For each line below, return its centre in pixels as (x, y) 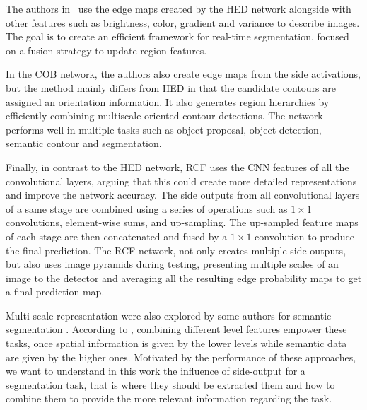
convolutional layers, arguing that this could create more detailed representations (181, 181)
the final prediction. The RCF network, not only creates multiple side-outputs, (176, 250)
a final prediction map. (55, 292)
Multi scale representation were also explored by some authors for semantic (169, 315)
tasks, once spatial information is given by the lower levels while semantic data (176, 343)
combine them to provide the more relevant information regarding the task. (169, 398)
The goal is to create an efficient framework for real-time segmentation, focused (177, 36)
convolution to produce (304, 236)
